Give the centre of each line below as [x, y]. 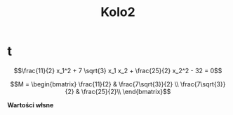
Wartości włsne [31, 105]
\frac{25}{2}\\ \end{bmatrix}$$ [126, 91]
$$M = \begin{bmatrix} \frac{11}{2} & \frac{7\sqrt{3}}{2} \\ [94, 84]
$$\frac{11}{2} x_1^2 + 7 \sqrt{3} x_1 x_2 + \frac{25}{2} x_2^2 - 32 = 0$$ [118, 70]
